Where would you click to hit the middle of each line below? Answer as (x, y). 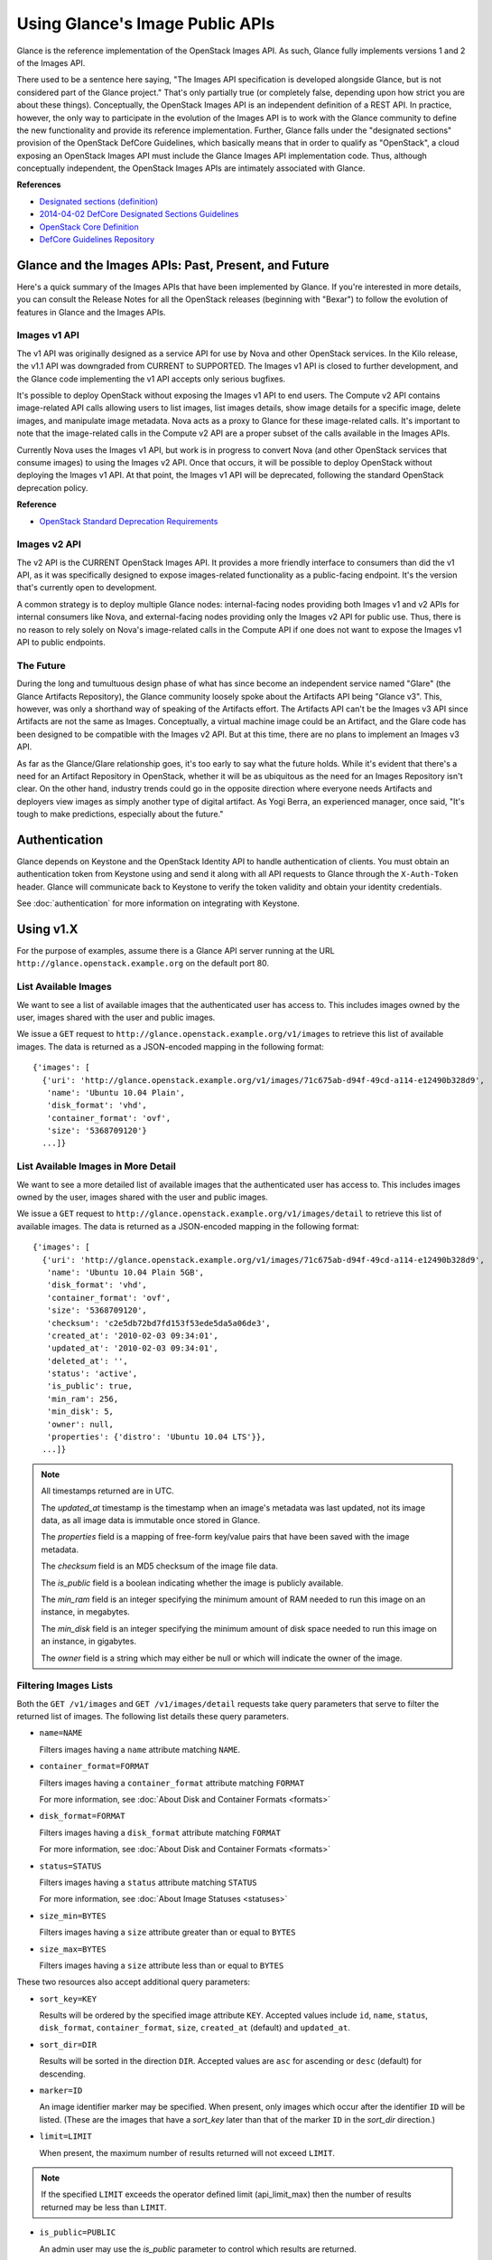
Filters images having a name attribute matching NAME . (140, 1749)
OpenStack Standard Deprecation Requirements (129, 521)
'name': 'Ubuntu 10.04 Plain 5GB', (125, 1272)
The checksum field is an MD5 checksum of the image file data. (160, 1566)
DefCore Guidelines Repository (97, 240)
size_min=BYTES (73, 1916)
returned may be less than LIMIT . (104, 2207)
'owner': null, (80, 1424)
